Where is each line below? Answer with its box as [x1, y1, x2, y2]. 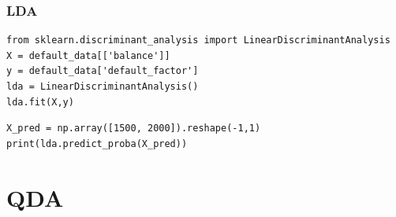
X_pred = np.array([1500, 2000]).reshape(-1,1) [6, 123, 261, 134]
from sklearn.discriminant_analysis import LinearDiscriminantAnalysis [6, 35, 390, 46]
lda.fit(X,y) [6, 96, 74, 108]
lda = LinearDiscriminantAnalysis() [6, 81, 199, 92]
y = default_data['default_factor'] [6, 65, 199, 77]
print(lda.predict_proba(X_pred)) [6, 138, 188, 149]
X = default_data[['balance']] [6, 50, 170, 61]
